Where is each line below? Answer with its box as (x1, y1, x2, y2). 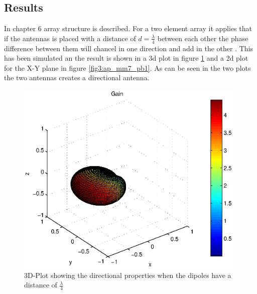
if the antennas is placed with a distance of (4, 33, 136, 43)
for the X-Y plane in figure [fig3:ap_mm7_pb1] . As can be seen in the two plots (4, 62, 251, 73)
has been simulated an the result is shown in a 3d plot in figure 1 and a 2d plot (4, 53, 248, 63)
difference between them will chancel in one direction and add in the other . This (4, 43, 253, 53)
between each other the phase (157, 33, 248, 43)
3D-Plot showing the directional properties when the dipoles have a (24, 269, 231, 280)
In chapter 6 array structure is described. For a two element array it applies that (4, 23, 252, 34)
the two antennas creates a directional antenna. (4, 72, 150, 83)
